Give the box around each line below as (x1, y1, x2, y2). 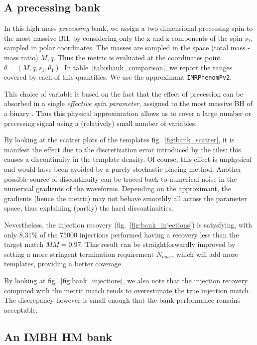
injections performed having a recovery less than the (79, 229, 239, 239)
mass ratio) (4, 52, 38, 62)
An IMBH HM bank (4, 329, 113, 344)
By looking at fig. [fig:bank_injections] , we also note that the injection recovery (4, 275, 248, 285)
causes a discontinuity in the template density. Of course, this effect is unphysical (4, 154, 252, 164)
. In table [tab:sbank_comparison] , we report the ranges (60, 62, 233, 72)
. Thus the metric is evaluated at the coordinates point (53, 52, 221, 62)
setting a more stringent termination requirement (4, 248, 154, 259)
